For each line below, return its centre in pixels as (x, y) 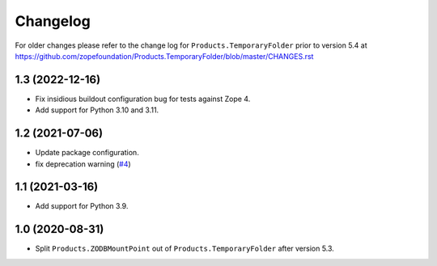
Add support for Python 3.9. (82, 206)
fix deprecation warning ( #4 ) (83, 164)
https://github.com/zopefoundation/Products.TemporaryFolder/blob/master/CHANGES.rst (164, 56)
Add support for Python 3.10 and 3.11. (97, 110)
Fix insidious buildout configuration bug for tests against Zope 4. (143, 99)
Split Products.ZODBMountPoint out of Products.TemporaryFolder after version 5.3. (185, 249)
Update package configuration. (87, 153)
